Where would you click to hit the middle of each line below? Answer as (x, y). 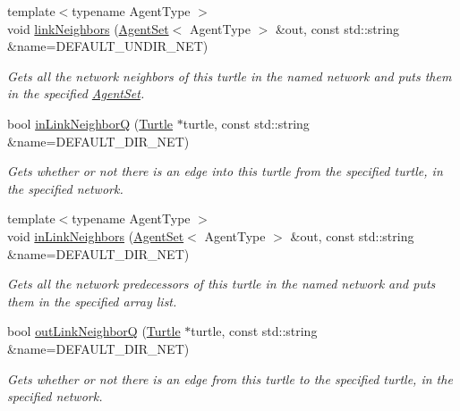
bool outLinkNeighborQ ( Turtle (94, 331)
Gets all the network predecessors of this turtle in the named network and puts (221, 284)
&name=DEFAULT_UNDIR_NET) (108, 46)
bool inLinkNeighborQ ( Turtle (90, 123)
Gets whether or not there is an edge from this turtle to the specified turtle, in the (230, 378)
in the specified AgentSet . (76, 93)
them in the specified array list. (92, 301)
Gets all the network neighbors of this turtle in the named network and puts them (230, 75)
